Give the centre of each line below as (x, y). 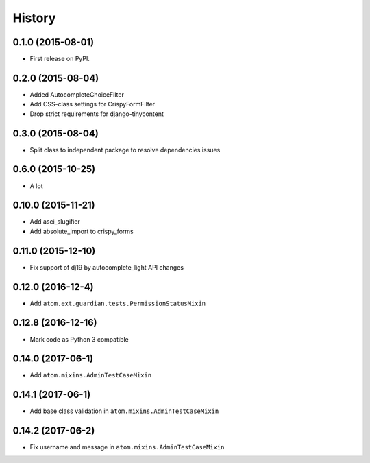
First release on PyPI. (60, 59)
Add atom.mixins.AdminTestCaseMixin (91, 375)
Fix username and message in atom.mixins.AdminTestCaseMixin (127, 447)
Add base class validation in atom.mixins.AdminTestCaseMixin (124, 411)
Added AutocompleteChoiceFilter (77, 94)
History (34, 18)
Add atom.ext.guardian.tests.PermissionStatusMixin (118, 303)
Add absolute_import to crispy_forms (82, 231)
